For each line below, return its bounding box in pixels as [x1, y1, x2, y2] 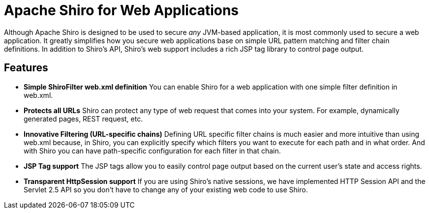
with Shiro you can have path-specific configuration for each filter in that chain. [24, 146, 281, 155]
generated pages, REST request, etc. [24, 114, 143, 123]
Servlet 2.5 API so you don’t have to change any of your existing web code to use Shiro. [24, 185, 308, 194]
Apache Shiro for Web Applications [4, 2, 239, 19]
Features [4, 61, 48, 74]
